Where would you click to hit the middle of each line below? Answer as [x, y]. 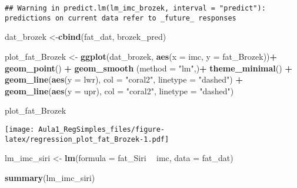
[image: [20, 129]
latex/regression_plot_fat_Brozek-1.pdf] [87, 139]
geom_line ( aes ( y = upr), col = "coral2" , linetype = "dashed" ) [119, 90]
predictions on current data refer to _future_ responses [121, 18]
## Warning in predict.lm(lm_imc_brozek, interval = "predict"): [135, 8]
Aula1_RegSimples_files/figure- [102, 129]
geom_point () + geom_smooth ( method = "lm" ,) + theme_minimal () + [148, 68]
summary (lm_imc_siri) [50, 177]
